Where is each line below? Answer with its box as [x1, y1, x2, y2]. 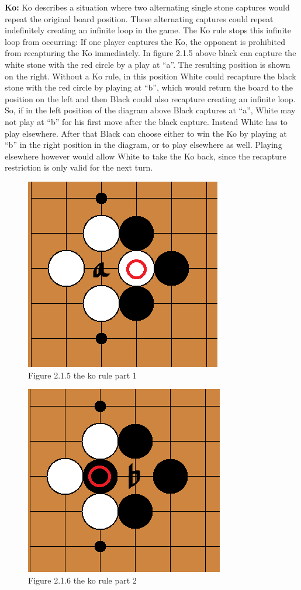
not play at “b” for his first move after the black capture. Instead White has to [5, 115, 288, 127]
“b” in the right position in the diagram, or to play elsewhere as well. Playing [5, 138, 282, 151]
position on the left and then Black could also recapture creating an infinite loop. [5, 92, 296, 105]
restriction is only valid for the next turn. [5, 161, 153, 173]
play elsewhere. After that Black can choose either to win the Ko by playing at [5, 127, 287, 139]
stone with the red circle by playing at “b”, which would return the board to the [5, 81, 293, 93]
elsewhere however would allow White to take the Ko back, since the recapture [5, 150, 286, 162]
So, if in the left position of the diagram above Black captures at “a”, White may [5, 104, 296, 116]
